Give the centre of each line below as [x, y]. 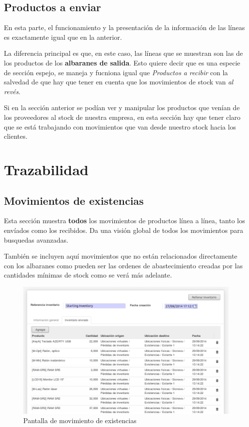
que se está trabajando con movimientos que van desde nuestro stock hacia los [120, 126]
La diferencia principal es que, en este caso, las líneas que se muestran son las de [124, 53]
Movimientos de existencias [74, 200]
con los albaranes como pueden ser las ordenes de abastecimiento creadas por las [124, 265]
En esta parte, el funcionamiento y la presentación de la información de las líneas [124, 27]
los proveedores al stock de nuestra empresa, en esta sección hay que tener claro [122, 117]
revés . [12, 91]
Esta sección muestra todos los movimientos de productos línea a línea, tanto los [124, 221]
